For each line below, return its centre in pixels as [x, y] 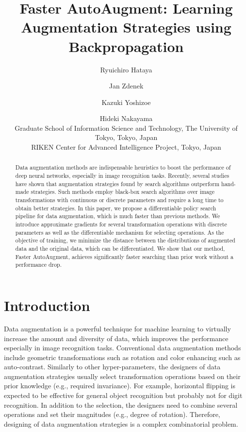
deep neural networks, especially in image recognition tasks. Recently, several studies [122, 176]
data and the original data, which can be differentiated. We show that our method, [120, 249]
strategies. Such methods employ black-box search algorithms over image [123, 192]
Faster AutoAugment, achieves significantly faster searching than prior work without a [124, 256]
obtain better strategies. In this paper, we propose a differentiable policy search [116, 208]
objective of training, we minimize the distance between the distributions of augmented [125, 240]
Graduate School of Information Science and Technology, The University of [126, 128]
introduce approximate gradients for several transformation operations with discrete [121, 224]
